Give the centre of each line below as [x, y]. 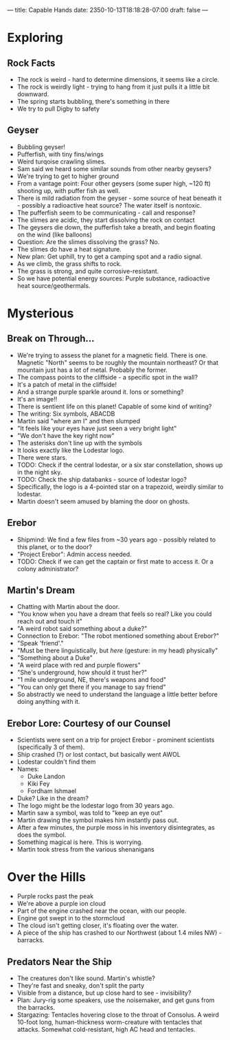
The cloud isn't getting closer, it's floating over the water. [97, 926]
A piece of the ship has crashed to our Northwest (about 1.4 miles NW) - [119, 933]
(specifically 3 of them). [51, 747]
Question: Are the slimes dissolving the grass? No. [88, 242]
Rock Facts [31, 63]
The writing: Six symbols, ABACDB [66, 413]
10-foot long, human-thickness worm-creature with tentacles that [110, 1022]
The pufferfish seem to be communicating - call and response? [106, 212]
